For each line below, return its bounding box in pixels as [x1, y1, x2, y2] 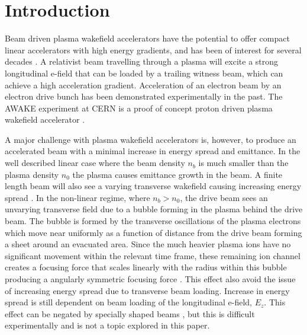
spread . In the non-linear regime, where [5, 191, 150, 203]
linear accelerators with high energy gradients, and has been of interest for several [5, 43, 302, 56]
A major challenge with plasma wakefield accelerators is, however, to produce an [5, 133, 296, 145]
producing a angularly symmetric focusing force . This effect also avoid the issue [5, 273, 296, 285]
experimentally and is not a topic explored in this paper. [5, 319, 210, 331]
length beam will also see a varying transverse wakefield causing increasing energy [5, 180, 302, 192]
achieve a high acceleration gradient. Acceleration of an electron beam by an [5, 78, 282, 91]
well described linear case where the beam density [5, 157, 185, 169]
